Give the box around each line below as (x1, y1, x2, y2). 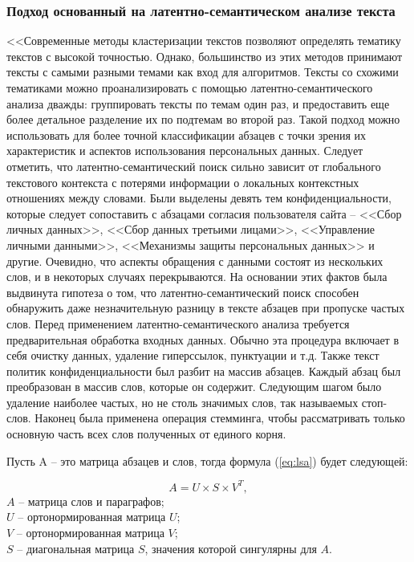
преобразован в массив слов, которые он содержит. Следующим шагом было (6, 378, 382, 395)
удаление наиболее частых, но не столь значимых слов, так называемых (6, 393, 359, 410)
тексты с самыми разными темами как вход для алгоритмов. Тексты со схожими (6, 63, 399, 80)
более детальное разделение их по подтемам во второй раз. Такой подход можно (6, 111, 400, 128)
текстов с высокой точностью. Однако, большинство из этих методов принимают (6, 47, 403, 64)
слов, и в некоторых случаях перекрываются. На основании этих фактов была (6, 268, 388, 285)
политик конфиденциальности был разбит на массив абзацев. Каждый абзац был (6, 362, 401, 379)
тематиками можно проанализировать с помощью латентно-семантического (6, 79, 373, 96)
